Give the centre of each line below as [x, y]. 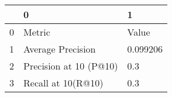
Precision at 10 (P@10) [71, 66]
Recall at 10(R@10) [63, 83]
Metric [37, 32]
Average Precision [60, 49]
